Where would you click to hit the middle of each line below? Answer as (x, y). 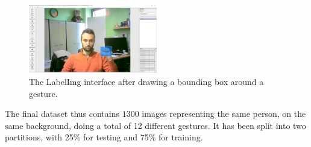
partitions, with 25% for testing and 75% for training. (104, 137)
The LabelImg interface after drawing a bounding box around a (146, 82)
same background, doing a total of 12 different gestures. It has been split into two (155, 125)
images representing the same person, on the (224, 114)
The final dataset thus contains (62, 114)
